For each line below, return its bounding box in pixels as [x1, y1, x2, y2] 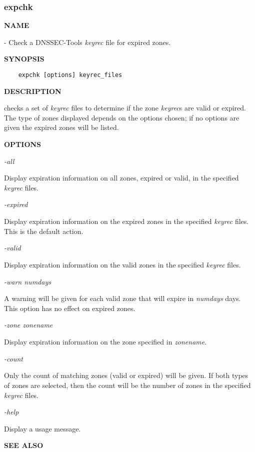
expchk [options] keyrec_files [18, 71, 122, 78]
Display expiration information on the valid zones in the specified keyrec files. [4, 259, 241, 269]
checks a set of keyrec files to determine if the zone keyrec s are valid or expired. [4, 102, 246, 113]
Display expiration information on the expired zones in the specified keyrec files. [4, 216, 249, 226]
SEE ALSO [4, 440, 43, 450]
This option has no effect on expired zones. [4, 302, 135, 313]
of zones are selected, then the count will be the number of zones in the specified [4, 379, 251, 390]
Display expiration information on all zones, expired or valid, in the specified [4, 172, 239, 183]
